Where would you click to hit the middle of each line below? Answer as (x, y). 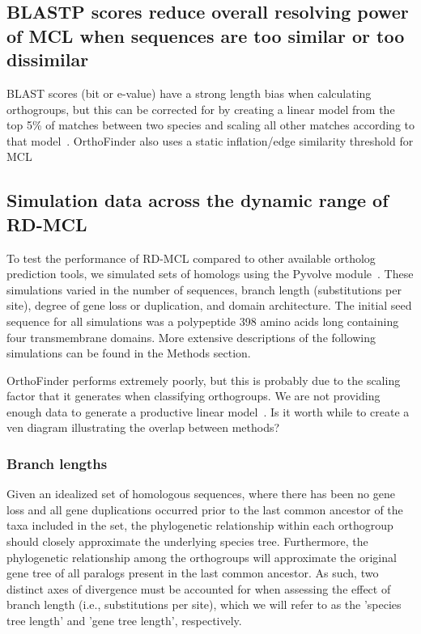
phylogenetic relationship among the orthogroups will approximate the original (202, 557)
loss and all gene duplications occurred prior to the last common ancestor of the (205, 509)
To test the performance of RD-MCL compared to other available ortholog (191, 258)
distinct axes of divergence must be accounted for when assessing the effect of (199, 588)
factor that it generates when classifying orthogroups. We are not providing (193, 396)
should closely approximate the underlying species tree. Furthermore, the (187, 541)
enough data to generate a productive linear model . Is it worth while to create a (208, 411)
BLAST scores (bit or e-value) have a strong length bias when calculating (189, 93)
